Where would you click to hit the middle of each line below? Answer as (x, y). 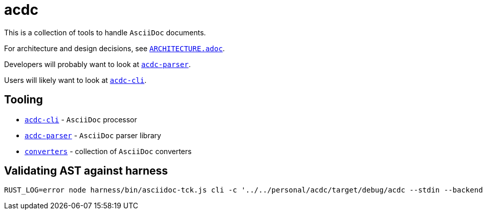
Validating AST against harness (86, 171)
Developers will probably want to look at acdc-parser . (97, 64)
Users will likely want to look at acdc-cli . (75, 80)
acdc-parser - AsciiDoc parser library (93, 135)
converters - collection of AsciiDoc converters (108, 151)
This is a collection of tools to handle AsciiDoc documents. (105, 32)
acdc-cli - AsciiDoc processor (81, 119)
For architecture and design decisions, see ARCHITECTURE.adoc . (115, 48)
